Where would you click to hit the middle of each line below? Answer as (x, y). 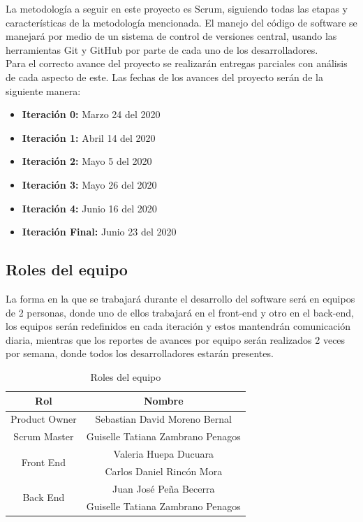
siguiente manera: (43, 90)
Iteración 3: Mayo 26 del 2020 (89, 184)
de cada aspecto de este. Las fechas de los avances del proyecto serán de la (164, 77)
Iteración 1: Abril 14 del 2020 (89, 137)
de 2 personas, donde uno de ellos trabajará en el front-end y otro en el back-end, (180, 312)
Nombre (164, 401)
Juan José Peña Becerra (164, 488)
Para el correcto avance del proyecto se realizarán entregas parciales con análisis (177, 63)
